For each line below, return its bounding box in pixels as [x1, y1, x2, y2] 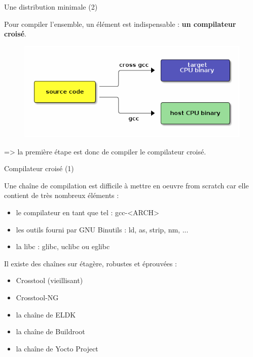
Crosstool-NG [16, 292, 59, 302]
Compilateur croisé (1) [4, 163, 74, 174]
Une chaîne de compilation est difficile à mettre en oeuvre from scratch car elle [4, 180, 249, 190]
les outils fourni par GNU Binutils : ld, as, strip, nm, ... [16, 224, 189, 234]
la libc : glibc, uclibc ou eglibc [16, 241, 110, 252]
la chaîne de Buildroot [16, 326, 85, 337]
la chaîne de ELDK [16, 309, 76, 320]
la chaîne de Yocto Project [16, 343, 98, 353]
